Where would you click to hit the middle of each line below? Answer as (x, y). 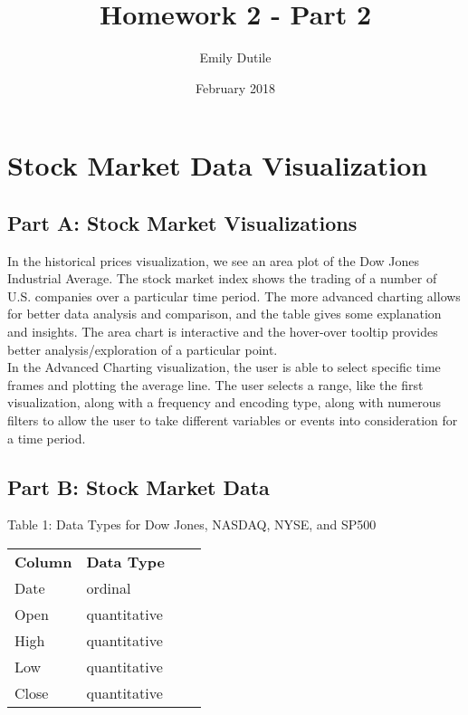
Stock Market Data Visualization (218, 165)
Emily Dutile (235, 57)
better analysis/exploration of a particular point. (143, 349)
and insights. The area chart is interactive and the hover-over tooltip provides (223, 332)
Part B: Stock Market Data (138, 486)
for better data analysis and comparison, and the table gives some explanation (224, 314)
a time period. (47, 438)
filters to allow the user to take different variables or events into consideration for (233, 420)
